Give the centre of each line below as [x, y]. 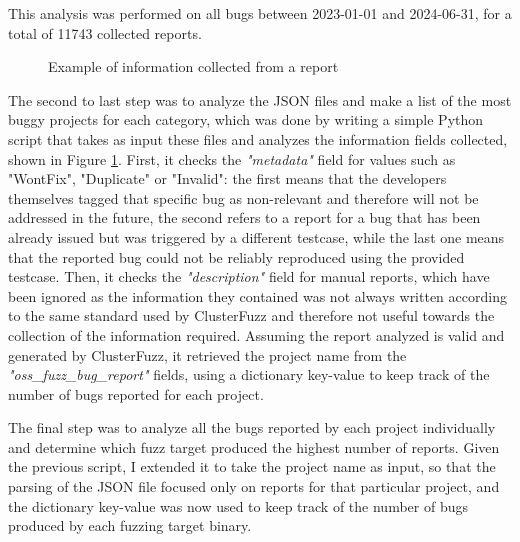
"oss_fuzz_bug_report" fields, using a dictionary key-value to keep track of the [249, 374]
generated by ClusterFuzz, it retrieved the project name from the [207, 354]
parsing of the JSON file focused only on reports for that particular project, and [254, 486]
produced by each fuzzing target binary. [130, 525]
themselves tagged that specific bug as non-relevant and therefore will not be [243, 197]
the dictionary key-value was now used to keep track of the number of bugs [238, 505]
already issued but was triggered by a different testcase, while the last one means [256, 236]
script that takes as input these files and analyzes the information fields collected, [258, 138]
